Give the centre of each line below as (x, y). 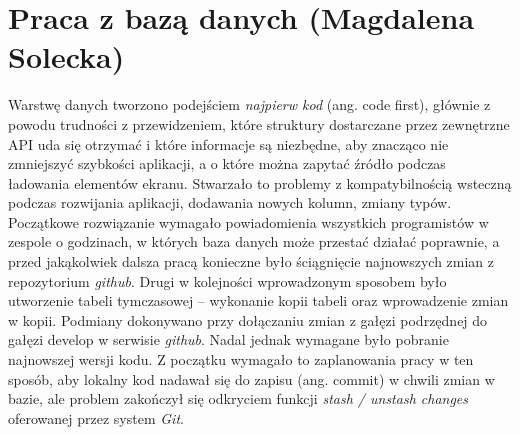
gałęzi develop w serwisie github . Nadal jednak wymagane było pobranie (228, 339)
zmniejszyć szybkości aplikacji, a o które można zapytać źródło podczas (227, 163)
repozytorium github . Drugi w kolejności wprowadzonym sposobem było (227, 280)
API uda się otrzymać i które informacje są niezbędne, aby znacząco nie (228, 143)
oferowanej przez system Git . (96, 417)
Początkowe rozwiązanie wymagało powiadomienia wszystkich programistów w (248, 221)
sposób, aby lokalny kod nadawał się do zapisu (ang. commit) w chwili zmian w (251, 378)
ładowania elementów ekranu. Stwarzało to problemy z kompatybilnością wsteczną (260, 182)
